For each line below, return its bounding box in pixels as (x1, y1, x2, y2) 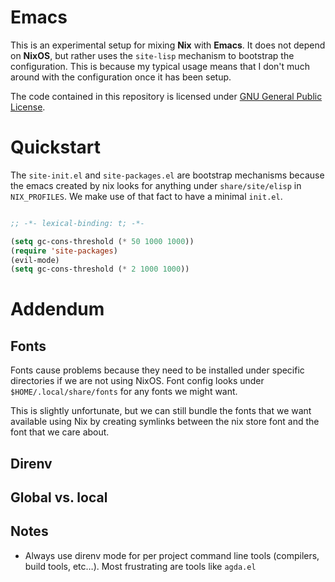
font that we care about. (10, 426, 110, 438)
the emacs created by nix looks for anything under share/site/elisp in (10, 179, 302, 191)
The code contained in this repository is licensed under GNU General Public (10, 90, 323, 102)
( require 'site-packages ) (10, 246, 118, 256)
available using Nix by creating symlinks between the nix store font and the (10, 416, 320, 428)
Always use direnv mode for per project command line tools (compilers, (24, 549, 320, 561)
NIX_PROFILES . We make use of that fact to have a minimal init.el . (10, 190, 283, 202)
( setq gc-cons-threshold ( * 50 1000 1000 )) (10, 236, 195, 246)
